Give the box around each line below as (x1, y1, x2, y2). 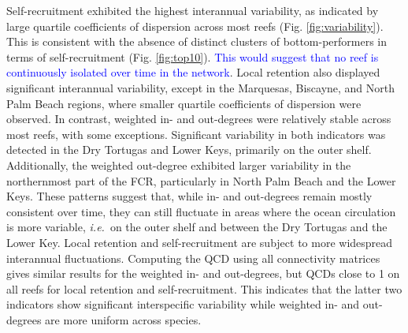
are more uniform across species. (45, 311, 202, 327)
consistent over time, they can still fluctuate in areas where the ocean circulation (6, 203, 396, 219)
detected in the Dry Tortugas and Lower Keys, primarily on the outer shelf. (6, 141, 372, 158)
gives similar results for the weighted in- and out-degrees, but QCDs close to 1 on (6, 265, 400, 282)
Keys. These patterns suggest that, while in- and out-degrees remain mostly (6, 188, 373, 204)
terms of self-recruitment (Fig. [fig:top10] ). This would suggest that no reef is (6, 48, 379, 65)
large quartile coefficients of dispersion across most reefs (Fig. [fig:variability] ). (6, 17, 384, 34)
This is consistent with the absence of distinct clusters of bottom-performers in (6, 33, 388, 50)
